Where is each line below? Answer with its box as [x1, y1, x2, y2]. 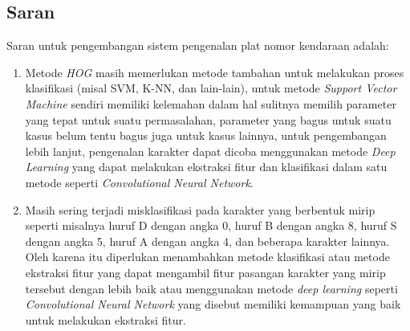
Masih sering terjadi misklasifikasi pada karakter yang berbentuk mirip [25, 201, 375, 218]
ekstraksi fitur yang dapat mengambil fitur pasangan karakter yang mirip [25, 264, 386, 280]
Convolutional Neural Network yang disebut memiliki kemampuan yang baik [25, 296, 401, 313]
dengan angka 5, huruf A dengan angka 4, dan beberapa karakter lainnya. [25, 232, 390, 249]
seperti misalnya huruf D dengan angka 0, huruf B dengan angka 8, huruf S [25, 217, 397, 234]
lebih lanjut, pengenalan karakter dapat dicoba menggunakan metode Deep [25, 142, 396, 159]
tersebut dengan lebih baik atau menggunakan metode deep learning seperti [25, 280, 398, 296]
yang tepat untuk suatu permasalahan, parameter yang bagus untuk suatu [25, 111, 392, 128]
